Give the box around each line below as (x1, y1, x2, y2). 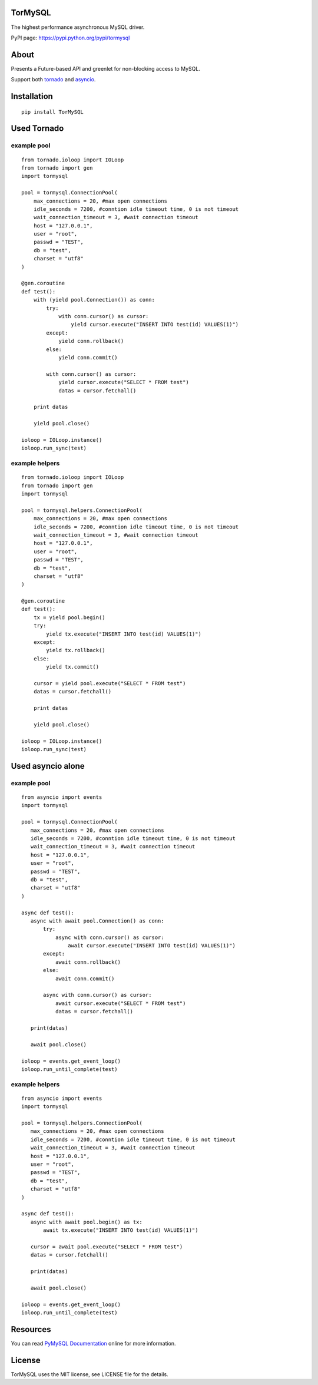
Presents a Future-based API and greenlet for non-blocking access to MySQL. (11, 65, 200, 72)
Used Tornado (11, 124, 64, 134)
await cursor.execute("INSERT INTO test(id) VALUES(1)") (68, 943, 236, 949)
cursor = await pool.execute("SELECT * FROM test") (30, 1243, 183, 1250)
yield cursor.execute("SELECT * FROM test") (58, 379, 190, 386)
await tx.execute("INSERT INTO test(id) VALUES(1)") (43, 1227, 198, 1234)
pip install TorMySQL (21, 108, 84, 115)
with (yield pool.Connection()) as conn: (33, 296, 155, 303)
